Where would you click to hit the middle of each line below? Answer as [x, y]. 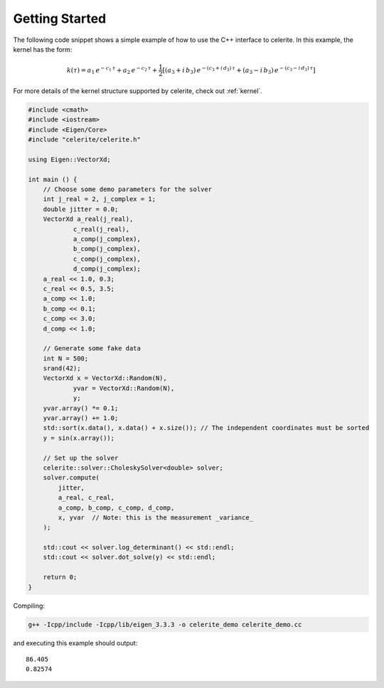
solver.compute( [71, 478]
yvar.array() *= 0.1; [81, 408]
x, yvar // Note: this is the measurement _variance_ [156, 517]
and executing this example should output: [75, 643]
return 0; [60, 577]
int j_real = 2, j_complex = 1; [100, 199]
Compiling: [29, 606]
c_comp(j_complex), [107, 259]
